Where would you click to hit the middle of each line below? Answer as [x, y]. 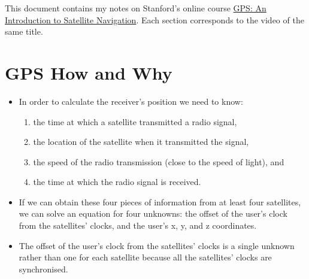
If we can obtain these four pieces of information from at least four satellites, [160, 201]
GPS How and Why [89, 72]
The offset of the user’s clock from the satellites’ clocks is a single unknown [157, 245]
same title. [24, 31]
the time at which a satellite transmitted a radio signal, [135, 121]
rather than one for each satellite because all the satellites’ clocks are [145, 257]
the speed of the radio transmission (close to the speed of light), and [159, 161]
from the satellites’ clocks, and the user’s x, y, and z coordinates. [138, 225]
